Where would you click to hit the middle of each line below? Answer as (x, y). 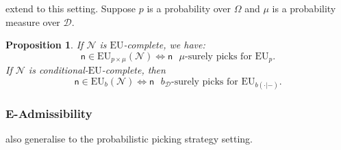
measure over (33, 21)
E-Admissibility (49, 113)
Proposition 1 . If (45, 45)
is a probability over (189, 8)
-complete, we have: (164, 45)
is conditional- (58, 70)
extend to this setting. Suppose (71, 8)
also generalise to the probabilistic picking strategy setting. (129, 139)
